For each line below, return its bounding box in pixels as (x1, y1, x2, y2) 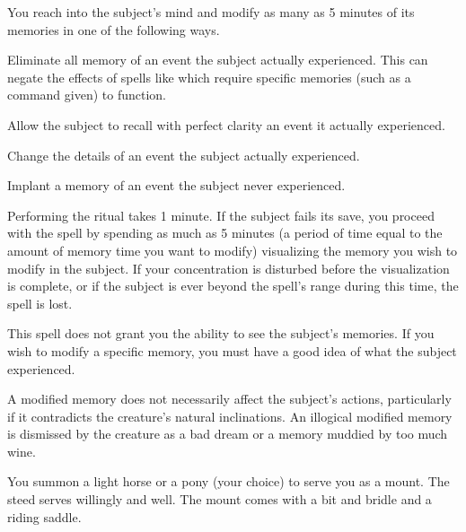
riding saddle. (7, 507, 82, 526)
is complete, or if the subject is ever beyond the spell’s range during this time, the (7, 276, 459, 295)
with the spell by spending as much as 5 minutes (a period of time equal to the (7, 223, 443, 242)
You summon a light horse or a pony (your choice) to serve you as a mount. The (7, 472, 450, 491)
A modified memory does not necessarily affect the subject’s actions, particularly (7, 389, 452, 408)
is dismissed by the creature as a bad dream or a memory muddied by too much (7, 424, 448, 443)
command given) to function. (7, 85, 166, 104)
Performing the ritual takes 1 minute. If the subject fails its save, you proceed (7, 205, 435, 224)
